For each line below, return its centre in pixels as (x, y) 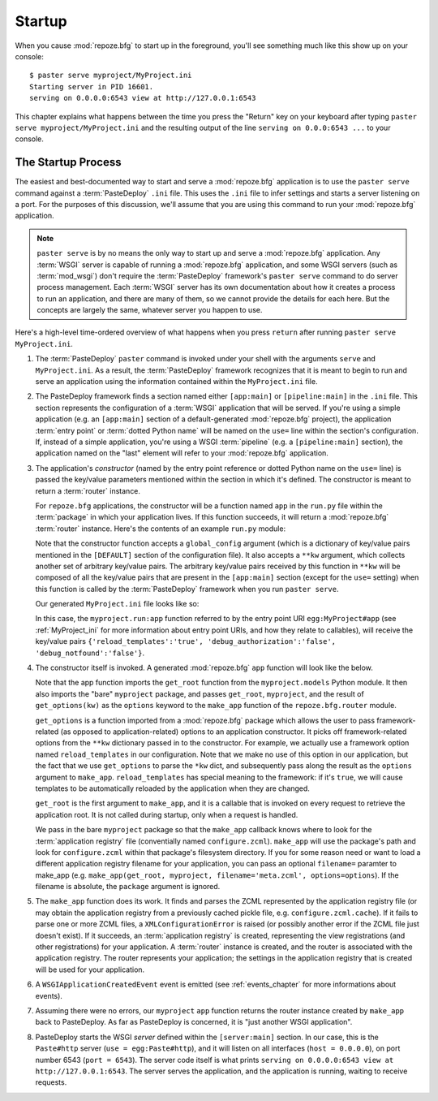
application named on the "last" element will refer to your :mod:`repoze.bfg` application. (182, 453)
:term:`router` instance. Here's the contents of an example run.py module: (161, 529)
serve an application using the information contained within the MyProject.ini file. (176, 382)
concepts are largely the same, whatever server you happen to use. (150, 310)
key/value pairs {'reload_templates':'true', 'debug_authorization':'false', (186, 641)
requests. (51, 1082)
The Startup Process (68, 162)
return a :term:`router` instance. (88, 490)
